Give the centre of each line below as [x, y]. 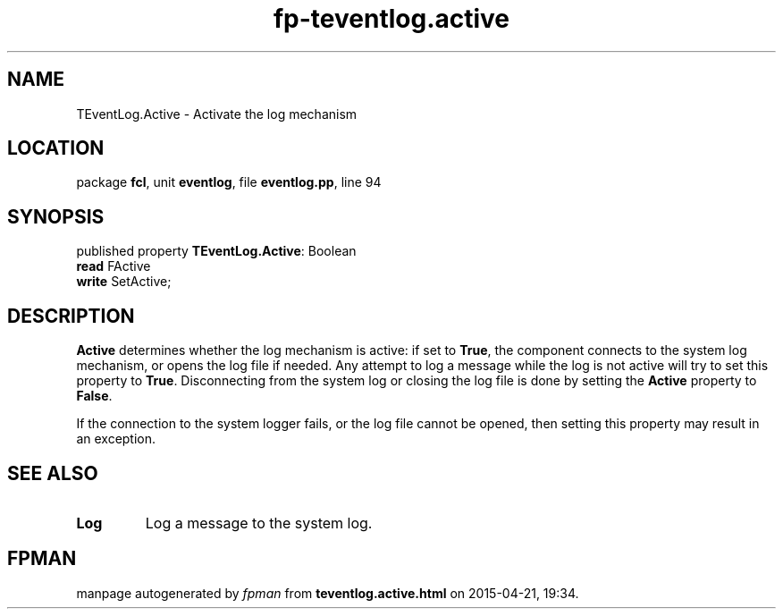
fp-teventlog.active [391, 19]
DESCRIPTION [71, 316]
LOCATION [56, 148]
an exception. [116, 439]
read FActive [114, 266]
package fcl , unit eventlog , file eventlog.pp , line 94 [229, 182]
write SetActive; [124, 282]
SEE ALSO [53, 473]
